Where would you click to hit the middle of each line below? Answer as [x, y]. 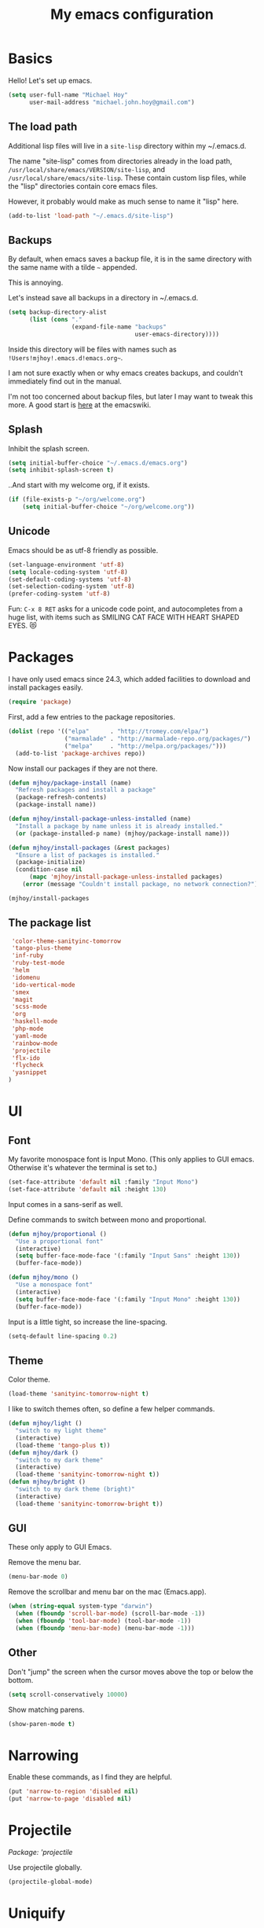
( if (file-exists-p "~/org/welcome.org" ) [77, 500]
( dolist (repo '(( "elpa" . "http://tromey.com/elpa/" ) [109, 731]
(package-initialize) [51, 863]
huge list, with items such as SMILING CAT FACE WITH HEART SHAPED [124, 617]
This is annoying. [36, 283]
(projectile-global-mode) [50, 1882]
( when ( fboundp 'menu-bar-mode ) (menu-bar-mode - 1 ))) [105, 1628]
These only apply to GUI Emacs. [60, 1547]
